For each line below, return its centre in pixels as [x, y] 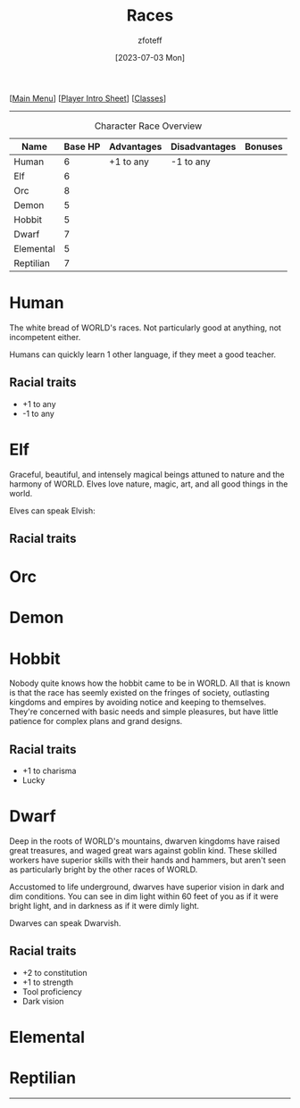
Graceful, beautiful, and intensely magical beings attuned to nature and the [147, 474]
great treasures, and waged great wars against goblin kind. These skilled [143, 851]
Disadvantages [204, 146]
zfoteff [150, 40]
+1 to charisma [49, 771]
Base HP [82, 146]
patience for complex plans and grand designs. [96, 721]
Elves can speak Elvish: [52, 511]
